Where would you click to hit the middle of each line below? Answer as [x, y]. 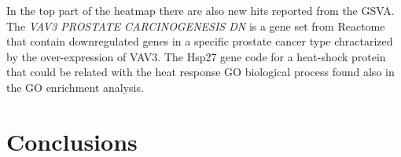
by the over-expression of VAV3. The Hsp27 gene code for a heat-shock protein [196, 56]
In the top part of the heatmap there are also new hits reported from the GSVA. [200, 10]
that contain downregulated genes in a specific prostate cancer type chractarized [200, 41]
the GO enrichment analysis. [75, 87]
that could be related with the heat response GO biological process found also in [200, 72]
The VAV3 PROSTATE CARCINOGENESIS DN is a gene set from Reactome [196, 26]
